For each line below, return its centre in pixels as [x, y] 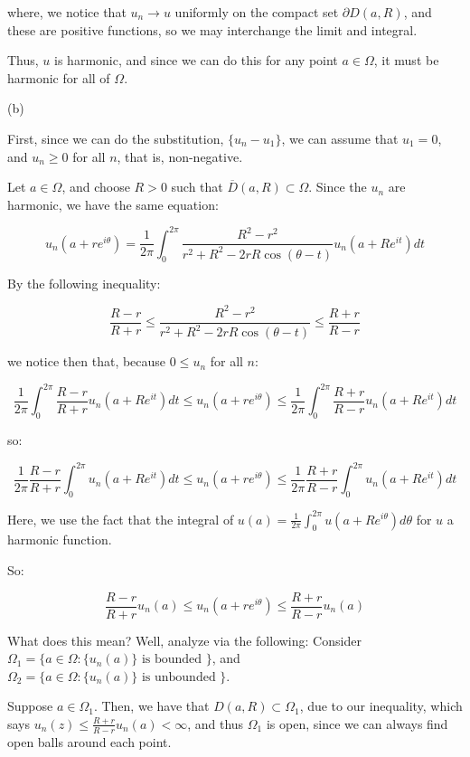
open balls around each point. [89, 741]
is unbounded [179, 677]
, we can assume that [340, 138]
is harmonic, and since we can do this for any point [196, 60]
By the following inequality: [84, 283]
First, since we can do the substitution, [116, 138]
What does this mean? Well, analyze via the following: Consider [184, 640]
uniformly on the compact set [257, 12]
